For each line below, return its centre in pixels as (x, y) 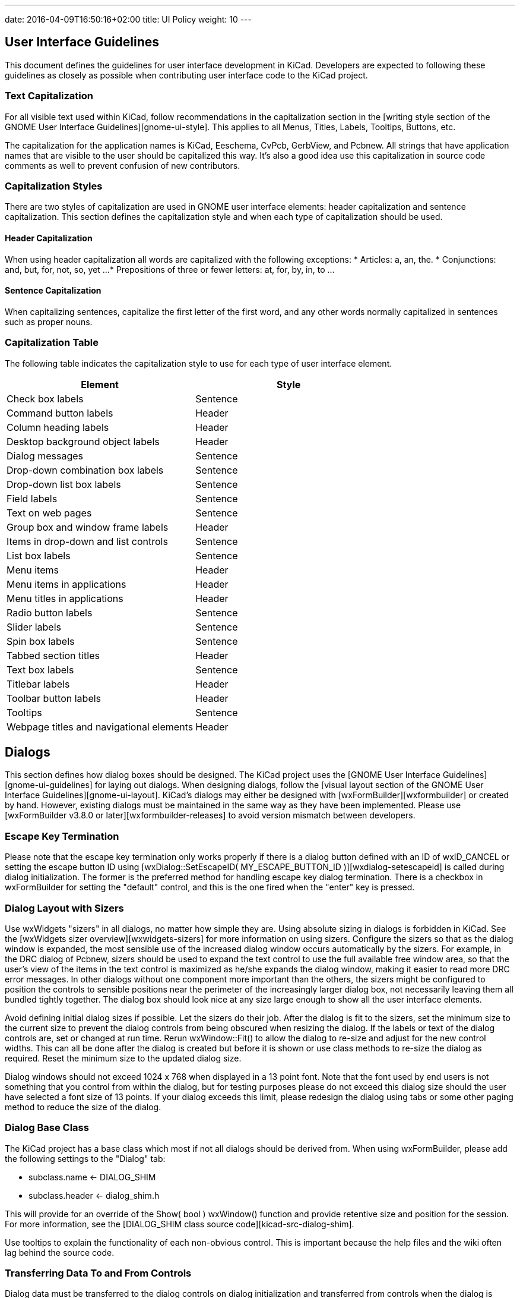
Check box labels (45, 398)
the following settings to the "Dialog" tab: (85, 1158)
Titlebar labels (38, 684)
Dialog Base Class (47, 1128)
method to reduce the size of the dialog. (83, 1107)
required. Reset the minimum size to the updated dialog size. (123, 1058)
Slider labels (34, 627)
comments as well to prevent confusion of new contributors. (123, 165)
